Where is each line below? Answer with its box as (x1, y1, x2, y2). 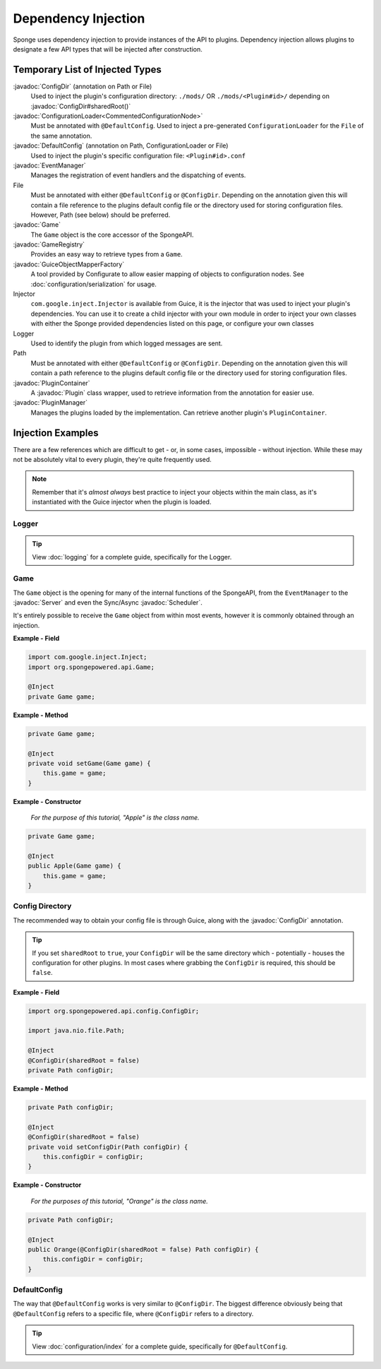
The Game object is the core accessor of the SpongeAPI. (30, 230, 194, 239)
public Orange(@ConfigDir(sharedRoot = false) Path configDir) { (28, 1245, 259, 1253)
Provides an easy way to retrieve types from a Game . (30, 250, 183, 259)
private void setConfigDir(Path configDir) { (28, 1143, 188, 1151)
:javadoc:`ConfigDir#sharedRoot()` (30, 102, 131, 110)
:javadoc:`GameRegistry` (13, 240, 85, 249)
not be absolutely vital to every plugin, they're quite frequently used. (13, 456, 212, 464)
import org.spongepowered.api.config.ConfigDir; (28, 1007, 200, 1015)
